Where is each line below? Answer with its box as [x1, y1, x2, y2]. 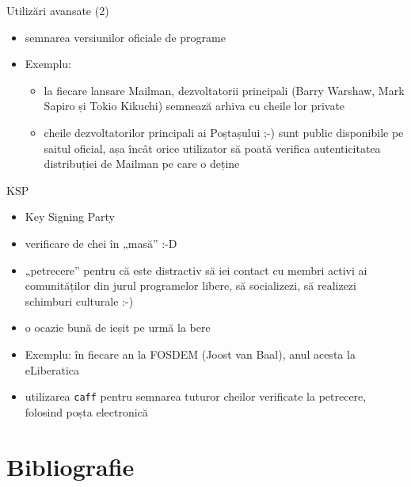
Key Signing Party [25, 208, 115, 225]
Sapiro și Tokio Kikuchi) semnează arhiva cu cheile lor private [44, 97, 345, 114]
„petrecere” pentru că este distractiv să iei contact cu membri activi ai [25, 261, 367, 278]
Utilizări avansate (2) [6, 2, 109, 18]
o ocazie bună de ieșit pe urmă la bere [25, 319, 211, 336]
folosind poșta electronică [25, 403, 148, 420]
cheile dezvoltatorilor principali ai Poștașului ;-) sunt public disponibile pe [44, 124, 404, 140]
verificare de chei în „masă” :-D [25, 234, 177, 251]
